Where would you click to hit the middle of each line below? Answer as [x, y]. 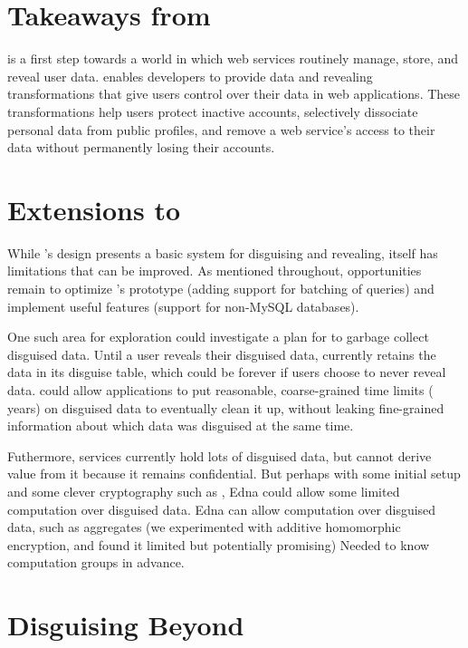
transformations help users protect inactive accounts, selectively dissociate [213, 111]
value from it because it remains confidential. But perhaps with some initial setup [234, 474]
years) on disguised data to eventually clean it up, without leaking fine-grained [226, 407]
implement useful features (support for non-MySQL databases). [183, 306]
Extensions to [94, 209]
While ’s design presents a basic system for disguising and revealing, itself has [223, 252]
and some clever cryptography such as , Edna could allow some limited [204, 491]
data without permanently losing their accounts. [141, 147]
